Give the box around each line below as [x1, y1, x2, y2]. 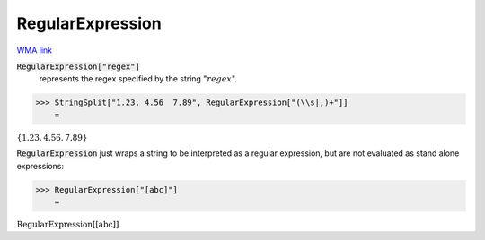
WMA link [16, 45, 53, 56]
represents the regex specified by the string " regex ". [39, 73, 238, 84]
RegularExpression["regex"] [16, 61, 141, 72]
